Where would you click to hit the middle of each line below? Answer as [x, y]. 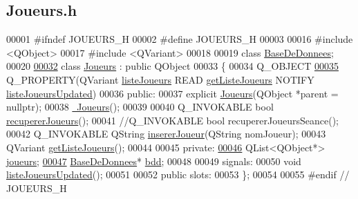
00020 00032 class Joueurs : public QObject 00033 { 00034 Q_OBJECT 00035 [172, 66]
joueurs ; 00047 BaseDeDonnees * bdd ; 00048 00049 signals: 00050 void [154, 161]
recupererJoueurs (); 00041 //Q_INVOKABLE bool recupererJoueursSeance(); [172, 120]
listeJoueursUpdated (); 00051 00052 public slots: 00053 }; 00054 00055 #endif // [178, 174]
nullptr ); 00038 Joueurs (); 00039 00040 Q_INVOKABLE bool [140, 107]
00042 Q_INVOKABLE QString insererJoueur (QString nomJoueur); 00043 [166, 134]
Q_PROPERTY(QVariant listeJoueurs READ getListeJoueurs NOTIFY [160, 79]
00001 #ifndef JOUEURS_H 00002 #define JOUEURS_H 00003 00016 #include [180, 39]
